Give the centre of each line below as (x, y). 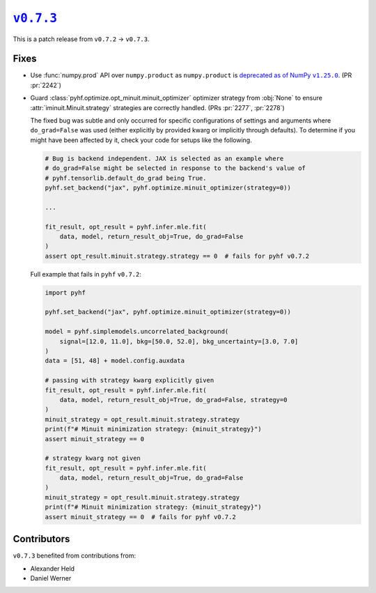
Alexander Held (53, 569)
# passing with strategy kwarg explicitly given (130, 380)
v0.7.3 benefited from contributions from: (74, 556)
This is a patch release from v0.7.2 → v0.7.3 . (81, 39)
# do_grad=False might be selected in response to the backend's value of (175, 168)
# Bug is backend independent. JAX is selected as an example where (164, 158)
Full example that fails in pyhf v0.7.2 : (86, 274)
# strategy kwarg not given (93, 459)
